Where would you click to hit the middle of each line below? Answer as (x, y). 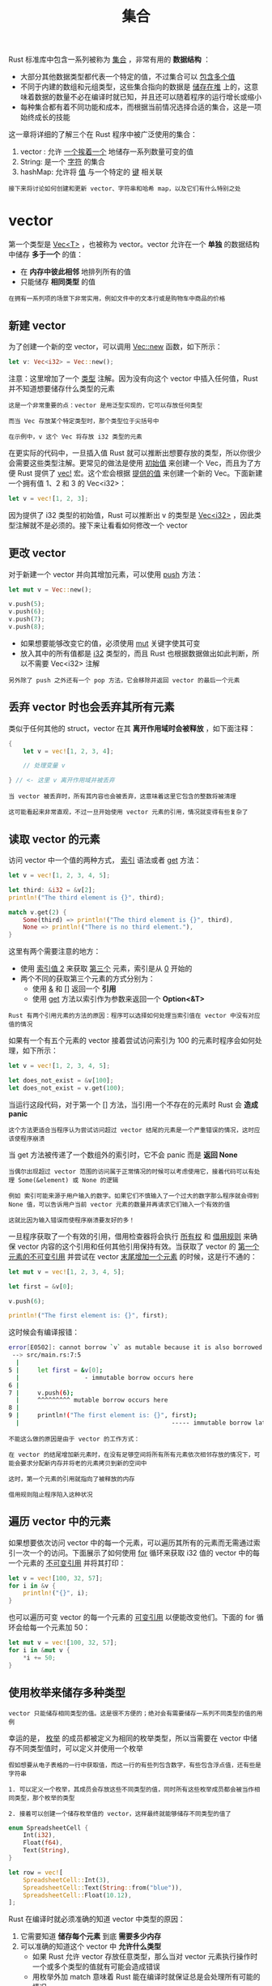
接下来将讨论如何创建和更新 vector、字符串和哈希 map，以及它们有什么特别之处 (125, 189)
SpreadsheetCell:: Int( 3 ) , (67, 1880)
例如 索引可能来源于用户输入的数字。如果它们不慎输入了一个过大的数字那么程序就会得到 (134, 1196)
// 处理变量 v (44, 766)
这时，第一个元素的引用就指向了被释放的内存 (72, 1479)
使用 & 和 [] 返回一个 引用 (74, 989)
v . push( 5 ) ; (27, 604)
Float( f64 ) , (43, 1843)
